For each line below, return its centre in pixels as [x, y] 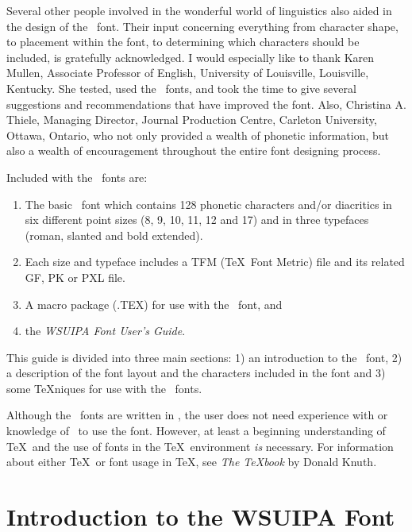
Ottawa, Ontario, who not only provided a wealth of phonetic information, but [198, 135]
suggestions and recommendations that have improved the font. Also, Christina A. [206, 104]
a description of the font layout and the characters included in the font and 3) [196, 373]
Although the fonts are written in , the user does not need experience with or [197, 415]
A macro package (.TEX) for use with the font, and [154, 304]
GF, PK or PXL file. [75, 277]
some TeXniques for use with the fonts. [104, 388]
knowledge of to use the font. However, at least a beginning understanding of [196, 431]
